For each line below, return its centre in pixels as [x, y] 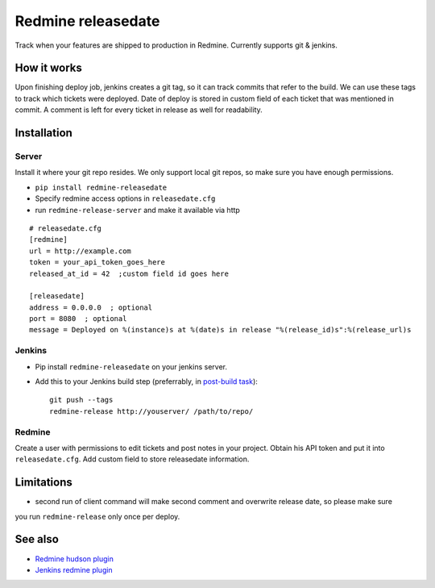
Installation [43, 133]
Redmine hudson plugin [75, 559]
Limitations [43, 483]
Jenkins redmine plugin [74, 569]
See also [37, 539]
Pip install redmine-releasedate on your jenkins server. [131, 366]
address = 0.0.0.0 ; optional [91, 307]
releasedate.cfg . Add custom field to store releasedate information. [132, 459]
